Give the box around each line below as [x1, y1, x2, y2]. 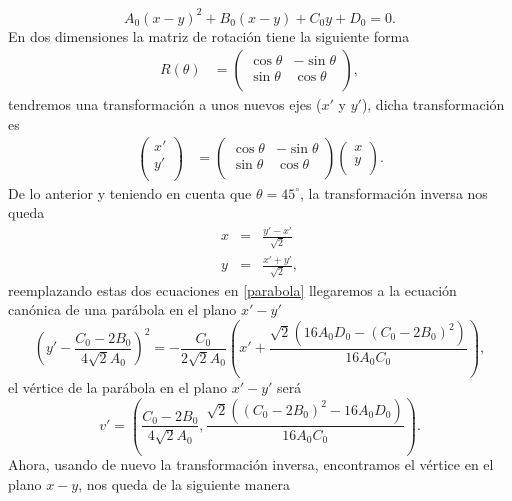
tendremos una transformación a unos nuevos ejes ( [8, 94, 322, 115]
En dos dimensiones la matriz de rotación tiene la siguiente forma [8, 25, 410, 46]
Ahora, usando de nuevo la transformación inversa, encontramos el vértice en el [8, 454, 494, 475]
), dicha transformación [361, 94, 505, 115]
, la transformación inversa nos [300, 182, 488, 203]
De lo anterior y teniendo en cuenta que [8, 182, 252, 203]
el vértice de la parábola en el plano [8, 376, 228, 397]
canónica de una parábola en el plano [8, 299, 237, 320]
